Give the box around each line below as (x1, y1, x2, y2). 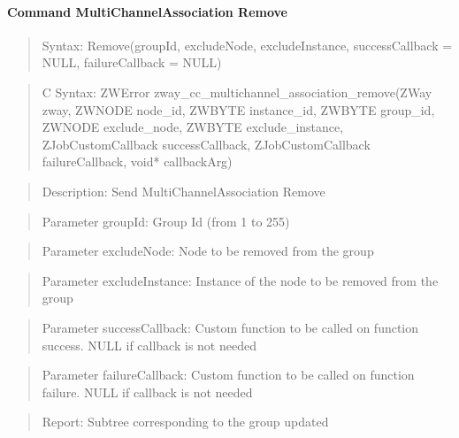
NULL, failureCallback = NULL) (42, 53, 222, 72)
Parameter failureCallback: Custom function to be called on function (42, 365, 415, 384)
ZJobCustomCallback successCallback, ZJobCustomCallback (42, 134, 371, 153)
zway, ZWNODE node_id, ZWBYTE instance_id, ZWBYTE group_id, (42, 100, 435, 119)
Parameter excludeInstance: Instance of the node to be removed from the (42, 271, 439, 289)
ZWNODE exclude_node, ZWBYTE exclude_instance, (42, 118, 344, 136)
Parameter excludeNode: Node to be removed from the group (42, 242, 374, 260)
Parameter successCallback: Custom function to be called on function (42, 318, 419, 336)
